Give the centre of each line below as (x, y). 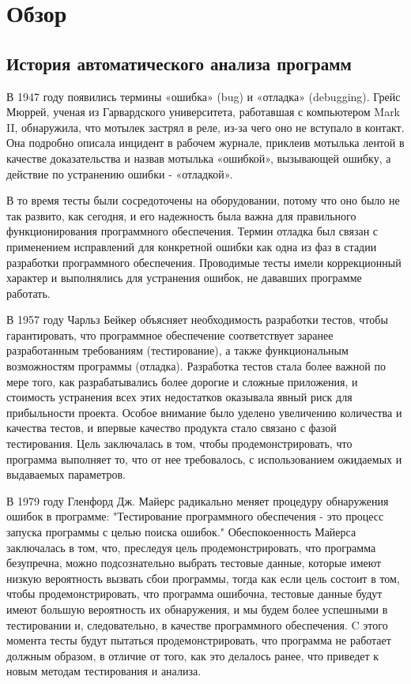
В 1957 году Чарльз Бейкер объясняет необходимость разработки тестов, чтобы (197, 319)
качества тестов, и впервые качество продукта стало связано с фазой (172, 428)
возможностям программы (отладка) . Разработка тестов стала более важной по (196, 366)
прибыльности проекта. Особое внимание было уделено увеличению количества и (204, 412)
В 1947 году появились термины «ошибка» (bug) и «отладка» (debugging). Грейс (204, 96)
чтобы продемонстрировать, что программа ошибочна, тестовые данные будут (194, 594)
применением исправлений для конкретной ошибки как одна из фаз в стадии (192, 246)
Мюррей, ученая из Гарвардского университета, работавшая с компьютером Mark (204, 112)
